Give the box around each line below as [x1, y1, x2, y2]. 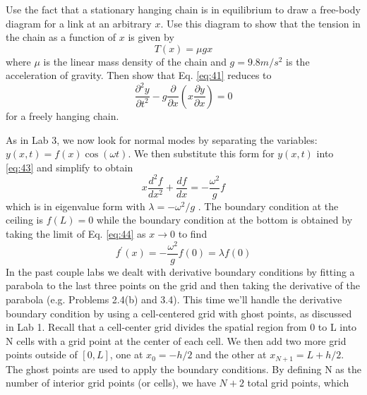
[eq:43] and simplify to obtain [6, 159, 133, 174]
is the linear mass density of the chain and [43, 54, 227, 68]
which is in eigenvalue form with [6, 198, 145, 213]
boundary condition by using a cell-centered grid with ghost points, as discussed [6, 305, 352, 320]
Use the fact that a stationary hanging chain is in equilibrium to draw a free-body [6, 2, 361, 16]
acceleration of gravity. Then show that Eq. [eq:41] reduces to [6, 68, 272, 83]
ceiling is [6, 212, 43, 227]
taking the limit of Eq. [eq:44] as [6, 226, 146, 241]
